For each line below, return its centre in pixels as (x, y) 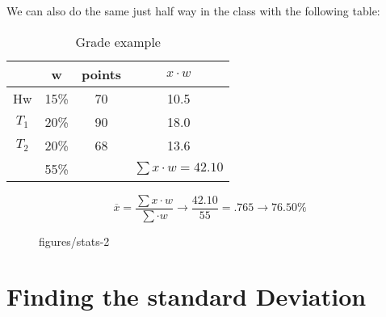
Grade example (118, 41)
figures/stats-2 (74, 241)
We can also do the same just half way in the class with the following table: (193, 11)
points (101, 74)
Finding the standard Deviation (187, 296)
